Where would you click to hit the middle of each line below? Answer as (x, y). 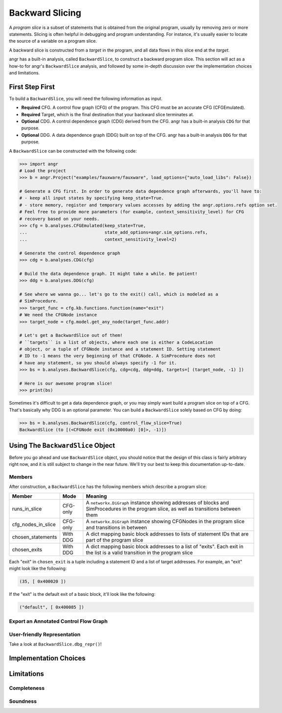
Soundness (23, 701)
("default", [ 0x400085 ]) (52, 607)
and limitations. (24, 73)
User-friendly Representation (45, 634)
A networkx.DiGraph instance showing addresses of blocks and (157, 503)
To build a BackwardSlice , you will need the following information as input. (86, 99)
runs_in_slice (27, 509)
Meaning (96, 496)
